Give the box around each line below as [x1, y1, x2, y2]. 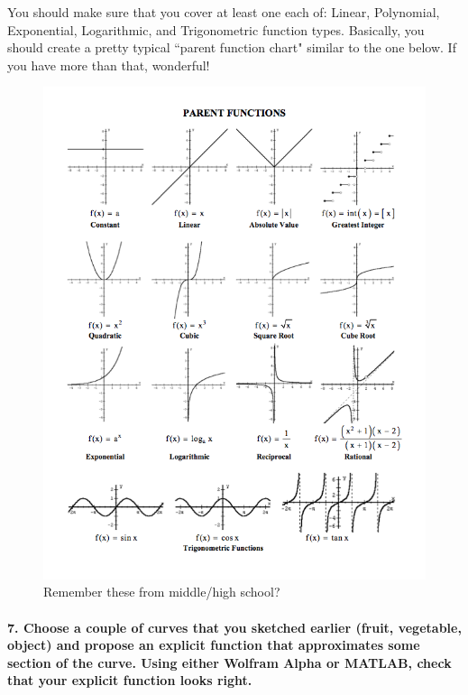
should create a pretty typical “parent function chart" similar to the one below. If [7, 38, 456, 57]
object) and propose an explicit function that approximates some [7, 635, 420, 654]
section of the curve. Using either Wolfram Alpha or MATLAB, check [7, 653, 452, 672]
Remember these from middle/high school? [43, 582, 280, 601]
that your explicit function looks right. [7, 671, 252, 690]
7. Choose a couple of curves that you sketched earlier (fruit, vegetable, [7, 617, 462, 636]
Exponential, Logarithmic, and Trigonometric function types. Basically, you [7, 20, 425, 39]
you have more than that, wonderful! [7, 55, 210, 74]
